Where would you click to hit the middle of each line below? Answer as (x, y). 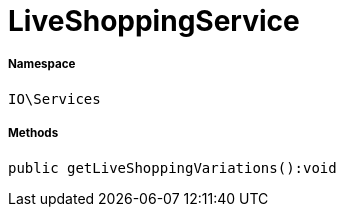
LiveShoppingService (154, 21)
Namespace (42, 64)
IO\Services (54, 98)
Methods (33, 133)
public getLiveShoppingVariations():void (172, 167)
